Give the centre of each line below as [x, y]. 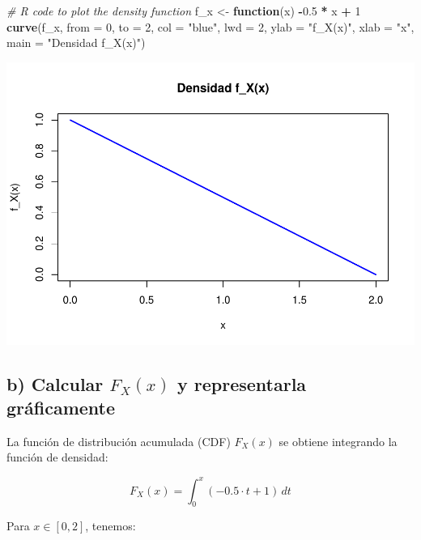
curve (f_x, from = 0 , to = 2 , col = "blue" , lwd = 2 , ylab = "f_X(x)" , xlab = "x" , [210, 26]
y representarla [242, 383]
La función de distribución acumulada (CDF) [119, 441]
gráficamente [61, 408]
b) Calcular [55, 383]
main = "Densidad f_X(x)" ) [76, 43]
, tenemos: [111, 526]
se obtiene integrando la [338, 441]
